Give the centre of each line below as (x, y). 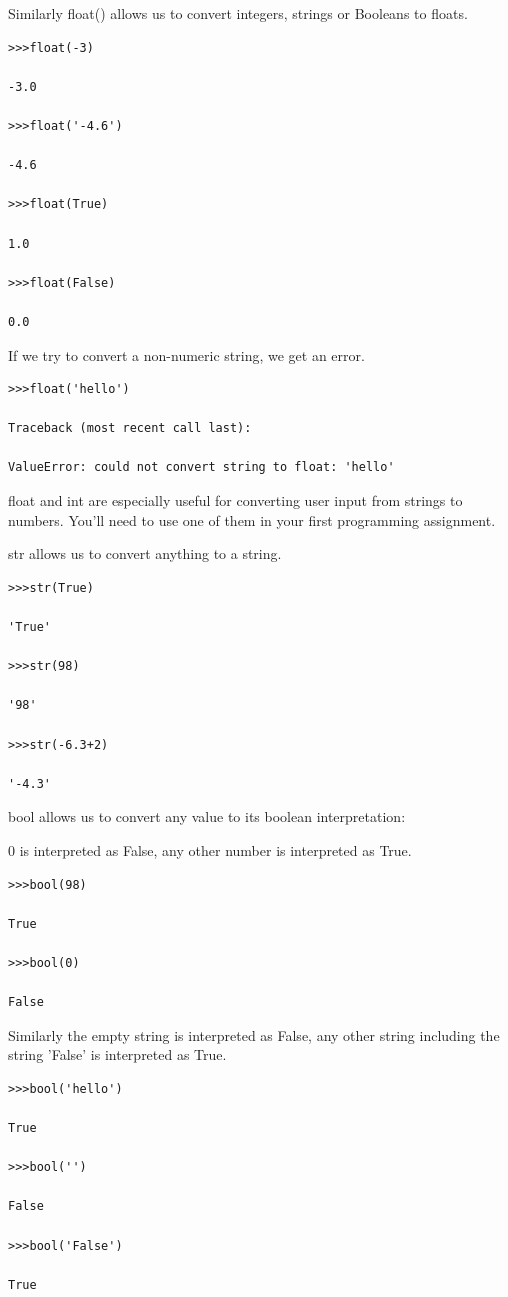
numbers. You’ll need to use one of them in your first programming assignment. (252, 519)
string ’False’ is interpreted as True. (117, 1054)
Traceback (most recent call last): (130, 428)
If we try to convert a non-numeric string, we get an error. (186, 354)
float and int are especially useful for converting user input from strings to (235, 500)
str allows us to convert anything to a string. (145, 553)
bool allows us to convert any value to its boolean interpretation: (207, 816)
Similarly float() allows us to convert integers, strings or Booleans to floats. (238, 13)
